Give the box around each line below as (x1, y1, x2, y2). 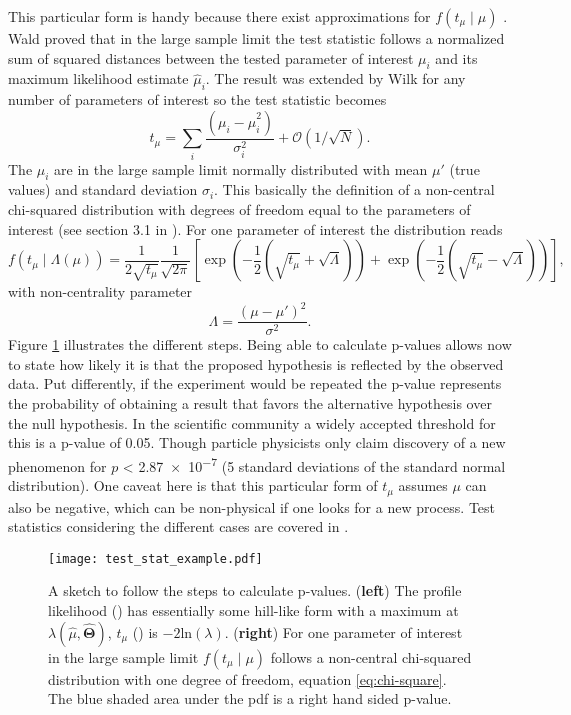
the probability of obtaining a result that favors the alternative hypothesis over (8, 393, 492, 414)
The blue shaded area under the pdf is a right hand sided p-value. (48, 688, 452, 709)
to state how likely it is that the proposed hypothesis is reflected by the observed (8, 353, 504, 374)
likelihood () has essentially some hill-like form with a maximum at (48, 599, 459, 620)
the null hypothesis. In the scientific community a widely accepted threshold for (8, 412, 496, 433)
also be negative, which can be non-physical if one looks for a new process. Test (8, 496, 496, 517)
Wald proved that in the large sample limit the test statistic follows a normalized (8, 28, 505, 48)
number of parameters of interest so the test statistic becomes (8, 89, 387, 110)
